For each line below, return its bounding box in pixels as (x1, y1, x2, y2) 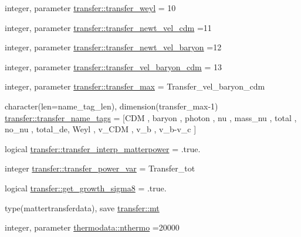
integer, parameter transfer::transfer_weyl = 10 (5, 2, 176, 13)
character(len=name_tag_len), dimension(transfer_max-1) (5, 99, 218, 112)
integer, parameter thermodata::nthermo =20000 (5, 221, 180, 233)
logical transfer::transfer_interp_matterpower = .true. (5, 142, 201, 154)
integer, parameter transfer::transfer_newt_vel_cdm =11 (5, 21, 212, 33)
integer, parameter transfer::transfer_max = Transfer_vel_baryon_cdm (5, 80, 265, 92)
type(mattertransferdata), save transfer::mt (5, 201, 160, 214)
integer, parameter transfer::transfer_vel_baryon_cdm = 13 (5, 60, 222, 73)
